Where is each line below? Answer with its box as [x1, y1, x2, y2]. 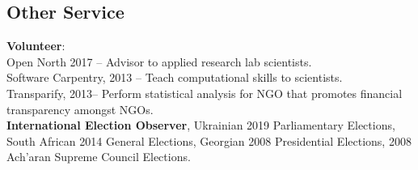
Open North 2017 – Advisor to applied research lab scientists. [6, 53, 312, 70]
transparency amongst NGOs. [6, 100, 154, 117]
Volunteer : [6, 37, 65, 54]
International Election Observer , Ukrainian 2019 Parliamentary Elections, [6, 117, 395, 134]
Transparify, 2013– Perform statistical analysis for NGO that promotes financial [6, 84, 403, 101]
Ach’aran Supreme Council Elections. [6, 148, 191, 165]
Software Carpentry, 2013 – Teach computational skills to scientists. [6, 69, 343, 86]
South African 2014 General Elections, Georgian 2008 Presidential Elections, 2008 [6, 132, 412, 149]
